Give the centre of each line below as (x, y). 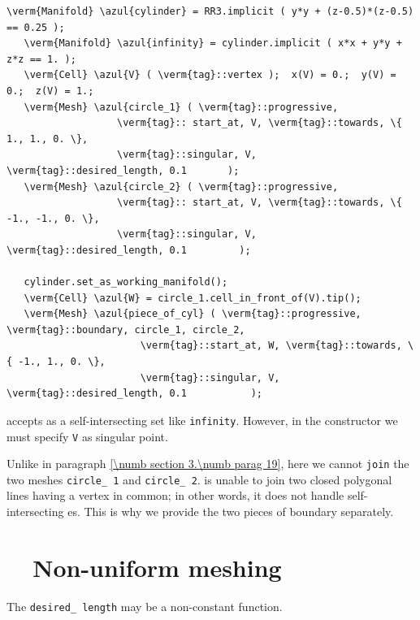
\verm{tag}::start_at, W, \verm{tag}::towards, (271, 346)
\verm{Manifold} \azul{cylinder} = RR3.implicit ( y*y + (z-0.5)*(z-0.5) (210, 11)
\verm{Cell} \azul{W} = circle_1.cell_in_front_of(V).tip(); (193, 298)
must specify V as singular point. (87, 436)
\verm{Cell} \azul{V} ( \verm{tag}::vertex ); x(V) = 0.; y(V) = (210, 75)
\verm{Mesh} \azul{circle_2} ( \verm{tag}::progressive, (181, 186)
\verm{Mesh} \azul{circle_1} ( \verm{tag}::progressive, (181, 107)
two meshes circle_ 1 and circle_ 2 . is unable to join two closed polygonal (199, 479)
